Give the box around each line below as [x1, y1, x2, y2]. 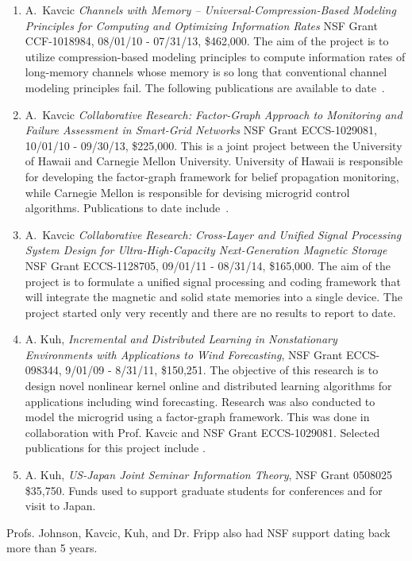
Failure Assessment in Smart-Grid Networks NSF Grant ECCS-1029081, [25, 122, 377, 138]
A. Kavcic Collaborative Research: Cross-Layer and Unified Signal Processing [25, 226, 402, 242]
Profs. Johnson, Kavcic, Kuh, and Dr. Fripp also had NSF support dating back [6, 524, 391, 540]
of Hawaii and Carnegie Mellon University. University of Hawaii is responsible [25, 153, 403, 169]
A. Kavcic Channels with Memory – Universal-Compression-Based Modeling [25, 2, 396, 17]
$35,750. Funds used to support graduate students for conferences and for [25, 482, 383, 498]
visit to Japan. [25, 497, 96, 514]
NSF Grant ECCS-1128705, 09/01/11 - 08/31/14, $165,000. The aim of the [25, 257, 391, 273]
